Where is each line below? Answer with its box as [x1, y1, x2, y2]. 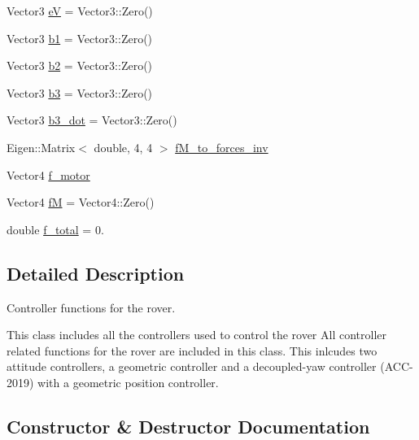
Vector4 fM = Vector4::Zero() [7, 194, 155, 211]
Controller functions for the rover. [7, 298, 176, 316]
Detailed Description [7, 260, 185, 285]
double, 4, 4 [94, 138, 153, 155]
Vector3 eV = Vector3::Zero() [7, 2, 153, 19]
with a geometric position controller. [37, 373, 219, 390]
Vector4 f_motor [7, 166, 90, 183]
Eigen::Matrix [7, 138, 76, 155]
